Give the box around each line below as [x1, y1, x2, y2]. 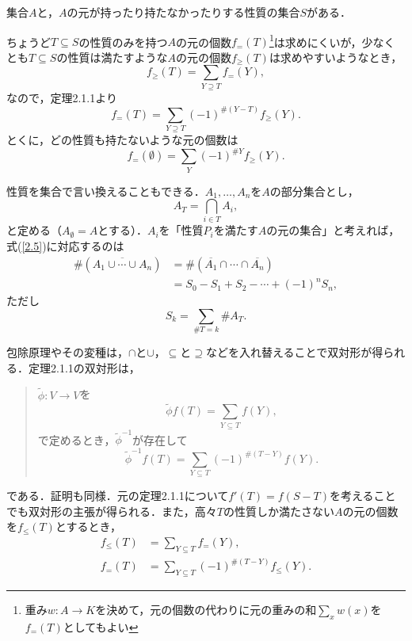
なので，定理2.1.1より [6, 89, 117, 105]
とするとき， [55, 518, 122, 535]
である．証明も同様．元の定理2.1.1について [6, 487, 229, 504]
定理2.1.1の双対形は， [28, 359, 140, 376]
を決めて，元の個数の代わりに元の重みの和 [95, 601, 317, 617]
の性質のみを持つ [78, 33, 168, 50]
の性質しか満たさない [223, 502, 334, 519]
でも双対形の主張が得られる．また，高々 [6, 502, 217, 519]
